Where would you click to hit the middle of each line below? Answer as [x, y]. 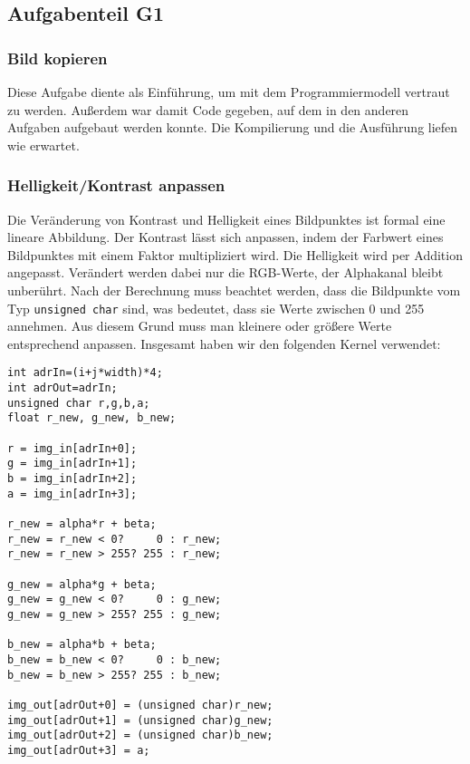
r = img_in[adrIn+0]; [72, 448]
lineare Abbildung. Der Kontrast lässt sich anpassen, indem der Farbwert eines [225, 237]
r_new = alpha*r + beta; [82, 523]
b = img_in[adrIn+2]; [72, 479]
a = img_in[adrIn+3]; [72, 493]
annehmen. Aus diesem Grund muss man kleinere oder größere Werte [200, 326]
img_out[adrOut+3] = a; [79, 750]
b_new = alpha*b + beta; [82, 645]
